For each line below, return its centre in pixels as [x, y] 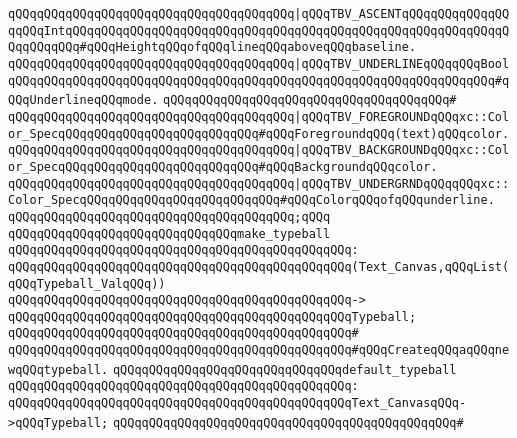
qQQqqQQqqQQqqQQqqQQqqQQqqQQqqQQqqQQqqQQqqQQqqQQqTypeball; [212, 316]
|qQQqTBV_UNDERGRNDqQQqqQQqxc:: [402, 183]
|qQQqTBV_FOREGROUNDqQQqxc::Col [402, 116]
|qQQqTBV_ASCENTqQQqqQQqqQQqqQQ [402, 14]
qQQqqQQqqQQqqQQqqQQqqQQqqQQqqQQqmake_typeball [169, 233]
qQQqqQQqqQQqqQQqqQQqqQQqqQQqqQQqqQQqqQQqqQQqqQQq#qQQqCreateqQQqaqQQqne [259, 350]
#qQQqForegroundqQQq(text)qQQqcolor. [384, 133]
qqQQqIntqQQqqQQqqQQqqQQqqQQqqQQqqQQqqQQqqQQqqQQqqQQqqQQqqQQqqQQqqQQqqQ [259, 30]
